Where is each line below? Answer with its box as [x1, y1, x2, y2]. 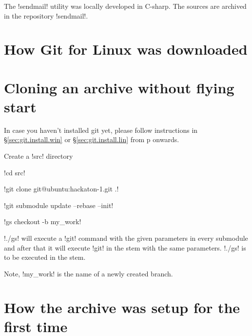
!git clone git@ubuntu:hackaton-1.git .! [4, 184, 119, 194]
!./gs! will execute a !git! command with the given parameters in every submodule [4, 233, 248, 243]
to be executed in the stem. [4, 252, 86, 262]
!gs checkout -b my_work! [4, 216, 81, 227]
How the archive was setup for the [4, 297, 240, 317]
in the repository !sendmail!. [4, 10, 88, 21]
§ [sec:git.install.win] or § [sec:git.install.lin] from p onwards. [4, 134, 179, 145]
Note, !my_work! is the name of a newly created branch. [4, 268, 173, 278]
